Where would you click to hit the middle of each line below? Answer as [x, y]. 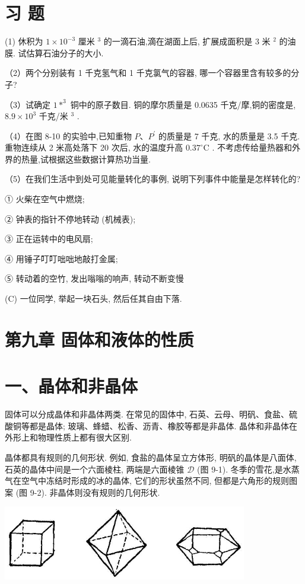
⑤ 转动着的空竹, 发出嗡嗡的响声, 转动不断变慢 [94, 278]
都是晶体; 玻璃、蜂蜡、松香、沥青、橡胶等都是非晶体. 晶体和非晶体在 [163, 425]
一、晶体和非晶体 [72, 386]
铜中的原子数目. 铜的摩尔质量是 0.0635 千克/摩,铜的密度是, [183, 104]
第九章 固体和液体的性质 [99, 339]
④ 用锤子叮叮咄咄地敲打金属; [61, 258]
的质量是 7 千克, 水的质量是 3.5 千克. [229, 135]
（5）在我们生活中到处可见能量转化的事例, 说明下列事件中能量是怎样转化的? [153, 179]
